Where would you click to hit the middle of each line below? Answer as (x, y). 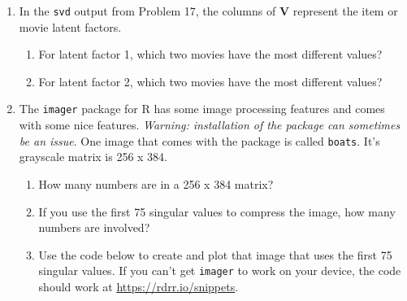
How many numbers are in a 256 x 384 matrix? (156, 183)
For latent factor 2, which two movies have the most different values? (210, 81)
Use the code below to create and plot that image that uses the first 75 (215, 254)
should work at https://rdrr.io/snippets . (139, 286)
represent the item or (345, 11)
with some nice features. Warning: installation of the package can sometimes (210, 125)
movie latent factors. (70, 26)
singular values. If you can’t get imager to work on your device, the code (220, 270)
